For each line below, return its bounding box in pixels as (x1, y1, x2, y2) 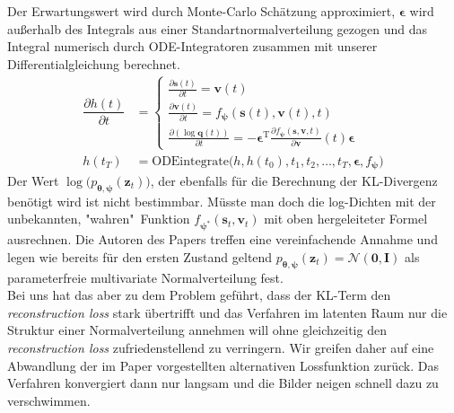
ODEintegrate (152, 154, 229, 168)
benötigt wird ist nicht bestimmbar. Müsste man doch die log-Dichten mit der (7, 191, 436, 210)
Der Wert (7, 171, 59, 190)
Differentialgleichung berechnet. (7, 54, 180, 73)
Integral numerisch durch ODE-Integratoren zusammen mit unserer (7, 37, 378, 56)
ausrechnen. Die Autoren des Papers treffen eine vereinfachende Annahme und (7, 230, 438, 249)
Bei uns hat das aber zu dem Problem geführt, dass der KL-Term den (7, 286, 391, 304)
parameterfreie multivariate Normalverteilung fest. (7, 268, 284, 286)
